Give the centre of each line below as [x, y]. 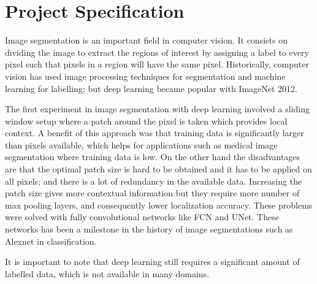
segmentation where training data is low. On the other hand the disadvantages [153, 157]
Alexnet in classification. [51, 241]
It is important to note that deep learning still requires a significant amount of [152, 262]
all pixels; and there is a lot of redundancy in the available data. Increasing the [154, 181]
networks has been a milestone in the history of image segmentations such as [149, 229]
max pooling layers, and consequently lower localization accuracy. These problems [159, 205]
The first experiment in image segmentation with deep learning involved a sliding [157, 109]
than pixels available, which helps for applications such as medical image [141, 144]
